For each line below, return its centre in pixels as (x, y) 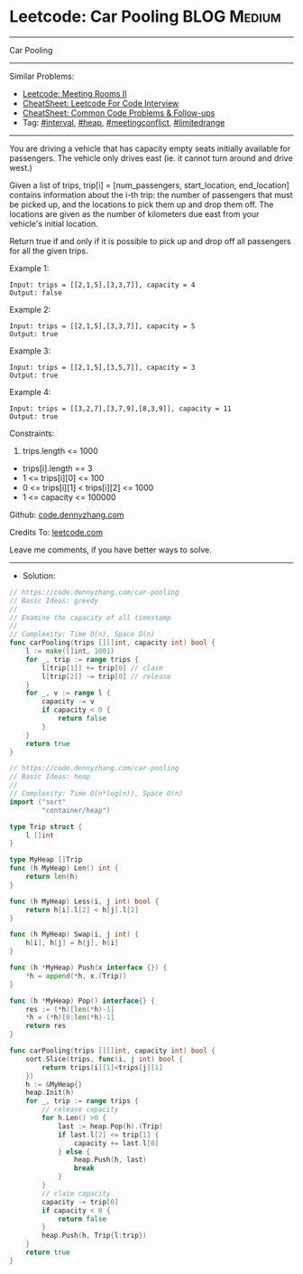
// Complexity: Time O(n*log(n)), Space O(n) (96, 794)
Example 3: (30, 351)
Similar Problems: (42, 76)
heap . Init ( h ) (50, 1093)
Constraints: (32, 433)
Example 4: (30, 392)
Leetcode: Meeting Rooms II (75, 93)
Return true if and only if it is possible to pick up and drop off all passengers (150, 241)
